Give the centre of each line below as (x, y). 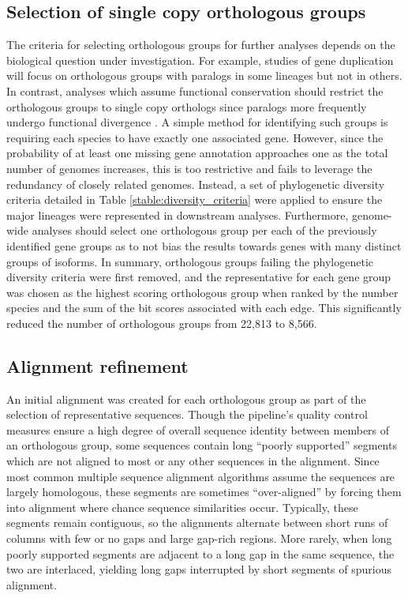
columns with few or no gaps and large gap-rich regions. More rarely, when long (199, 538)
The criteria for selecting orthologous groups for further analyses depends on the (201, 45)
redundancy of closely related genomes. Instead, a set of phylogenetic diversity (196, 184)
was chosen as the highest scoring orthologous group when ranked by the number (202, 292)
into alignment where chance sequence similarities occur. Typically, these (182, 507)
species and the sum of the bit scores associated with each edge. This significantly (204, 308)
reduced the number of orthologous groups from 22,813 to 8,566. (162, 323)
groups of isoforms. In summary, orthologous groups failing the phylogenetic (190, 261)
